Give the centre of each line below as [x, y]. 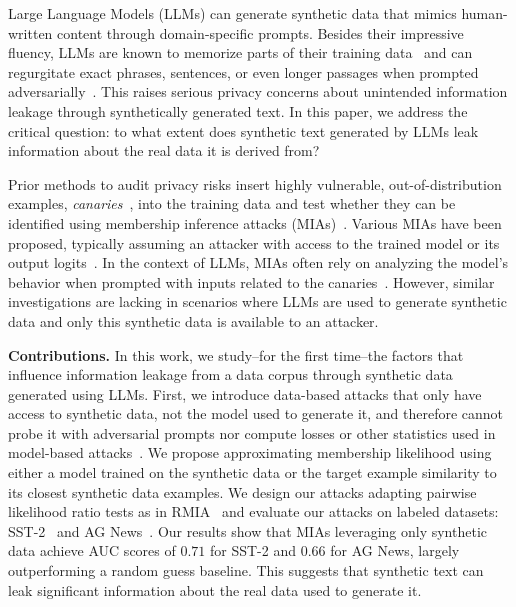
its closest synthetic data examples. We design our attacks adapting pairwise [242, 491]
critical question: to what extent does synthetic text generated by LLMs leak [243, 130]
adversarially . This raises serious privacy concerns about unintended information [258, 91]
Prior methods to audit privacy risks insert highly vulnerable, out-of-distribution [255, 183]
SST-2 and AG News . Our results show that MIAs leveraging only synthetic [248, 530]
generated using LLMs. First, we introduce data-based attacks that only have [245, 393]
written [30, 32]
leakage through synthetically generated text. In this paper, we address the [238, 110]
